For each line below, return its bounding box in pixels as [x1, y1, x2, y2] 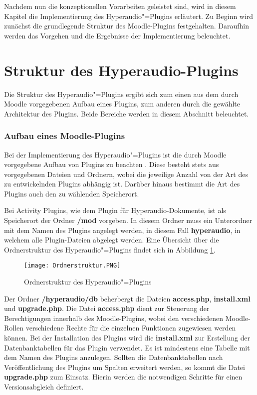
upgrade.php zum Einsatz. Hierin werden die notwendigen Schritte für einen [4, 371, 243, 382]
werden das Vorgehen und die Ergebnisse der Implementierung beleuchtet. [4, 30, 231, 40]
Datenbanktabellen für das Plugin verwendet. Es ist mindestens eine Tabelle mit [4, 342, 250, 352]
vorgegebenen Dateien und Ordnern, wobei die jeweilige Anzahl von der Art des [4, 168, 248, 179]
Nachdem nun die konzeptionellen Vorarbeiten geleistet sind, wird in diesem [4, 1, 236, 11]
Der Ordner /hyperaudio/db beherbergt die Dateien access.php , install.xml [4, 293, 251, 303]
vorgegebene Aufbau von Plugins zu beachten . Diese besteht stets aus [4, 159, 219, 169]
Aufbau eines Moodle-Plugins [4, 129, 125, 142]
